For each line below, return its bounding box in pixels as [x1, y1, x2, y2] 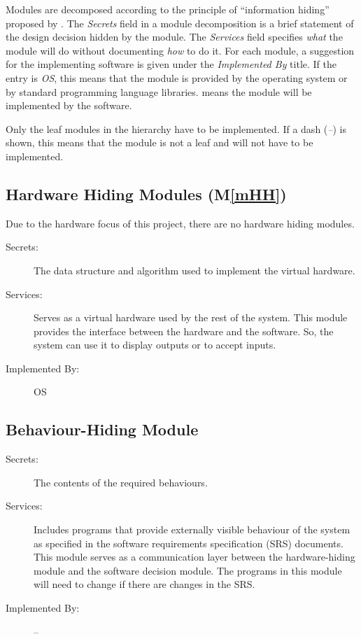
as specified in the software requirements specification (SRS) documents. [34, 535, 344, 550]
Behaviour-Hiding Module [6, 419, 199, 440]
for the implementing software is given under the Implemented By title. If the [6, 57, 337, 71]
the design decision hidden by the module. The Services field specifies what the [6, 29, 343, 44]
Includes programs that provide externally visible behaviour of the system [34, 522, 351, 537]
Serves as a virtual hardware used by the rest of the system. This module [34, 310, 348, 325]
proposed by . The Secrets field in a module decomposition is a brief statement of [6, 15, 354, 30]
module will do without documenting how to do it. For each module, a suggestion [6, 43, 355, 57]
